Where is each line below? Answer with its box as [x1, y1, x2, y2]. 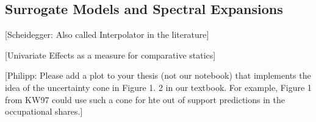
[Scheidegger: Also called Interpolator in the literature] [5, 28, 209, 41]
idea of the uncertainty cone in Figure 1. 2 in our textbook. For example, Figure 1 [5, 81, 312, 93]
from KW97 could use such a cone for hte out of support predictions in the [5, 93, 285, 106]
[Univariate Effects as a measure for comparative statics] [5, 48, 216, 61]
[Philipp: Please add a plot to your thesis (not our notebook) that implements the [5, 69, 311, 82]
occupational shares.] [5, 105, 83, 118]
